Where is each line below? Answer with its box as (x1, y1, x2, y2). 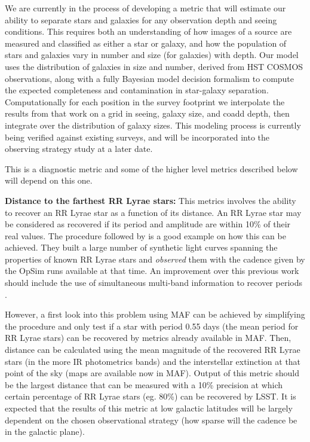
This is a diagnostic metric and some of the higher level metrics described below (5, 162, 298, 175)
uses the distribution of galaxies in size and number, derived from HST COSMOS (5, 60, 303, 72)
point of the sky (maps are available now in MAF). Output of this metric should (5, 367, 299, 379)
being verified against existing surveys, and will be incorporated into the (5, 130, 270, 143)
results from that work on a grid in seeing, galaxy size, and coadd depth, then (5, 107, 290, 120)
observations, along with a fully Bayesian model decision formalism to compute (5, 72, 294, 84)
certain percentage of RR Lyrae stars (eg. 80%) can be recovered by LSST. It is (5, 390, 296, 403)
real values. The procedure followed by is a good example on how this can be (5, 229, 286, 242)
